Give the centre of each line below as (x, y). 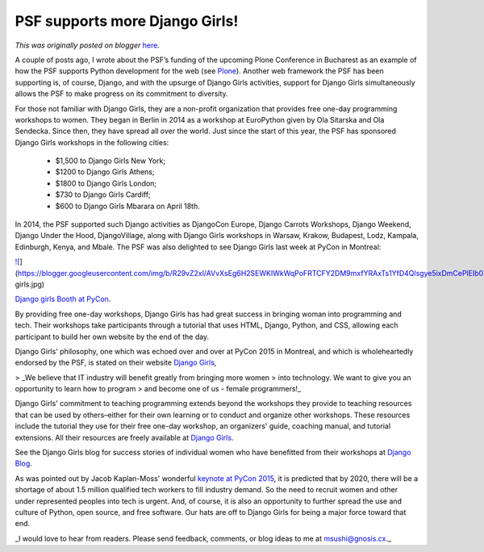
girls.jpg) (29, 284)
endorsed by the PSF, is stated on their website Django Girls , (116, 362)
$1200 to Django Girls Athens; (105, 172)
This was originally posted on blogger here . (88, 45)
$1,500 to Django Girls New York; (110, 161)
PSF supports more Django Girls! (127, 21)
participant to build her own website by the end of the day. (112, 337)
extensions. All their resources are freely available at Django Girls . (124, 437)
